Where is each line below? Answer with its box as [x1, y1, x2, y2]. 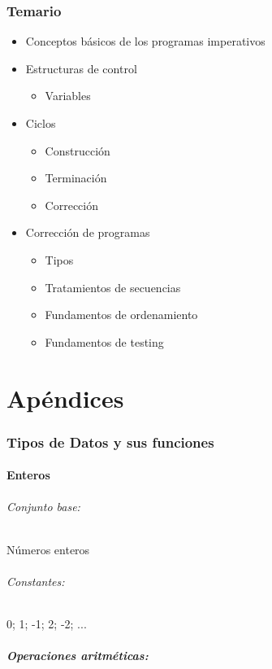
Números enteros [6, 540, 90, 557]
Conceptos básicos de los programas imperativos [25, 33, 266, 50]
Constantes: [6, 572, 65, 589]
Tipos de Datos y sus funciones [6, 431, 214, 452]
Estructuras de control [25, 59, 137, 77]
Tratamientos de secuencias [45, 278, 181, 295]
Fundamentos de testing [45, 333, 164, 350]
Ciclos [25, 115, 56, 131]
